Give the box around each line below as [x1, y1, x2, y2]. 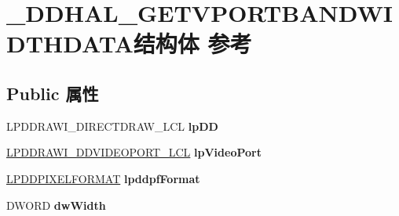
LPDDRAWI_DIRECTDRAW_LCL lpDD [6, 117, 218, 134]
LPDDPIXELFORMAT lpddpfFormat [6, 170, 200, 186]
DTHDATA [6, 27, 134, 59]
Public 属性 [6, 81, 99, 105]
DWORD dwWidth [6, 196, 106, 213]
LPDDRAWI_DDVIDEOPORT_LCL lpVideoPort [6, 144, 262, 160]
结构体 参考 [133, 27, 252, 59]
